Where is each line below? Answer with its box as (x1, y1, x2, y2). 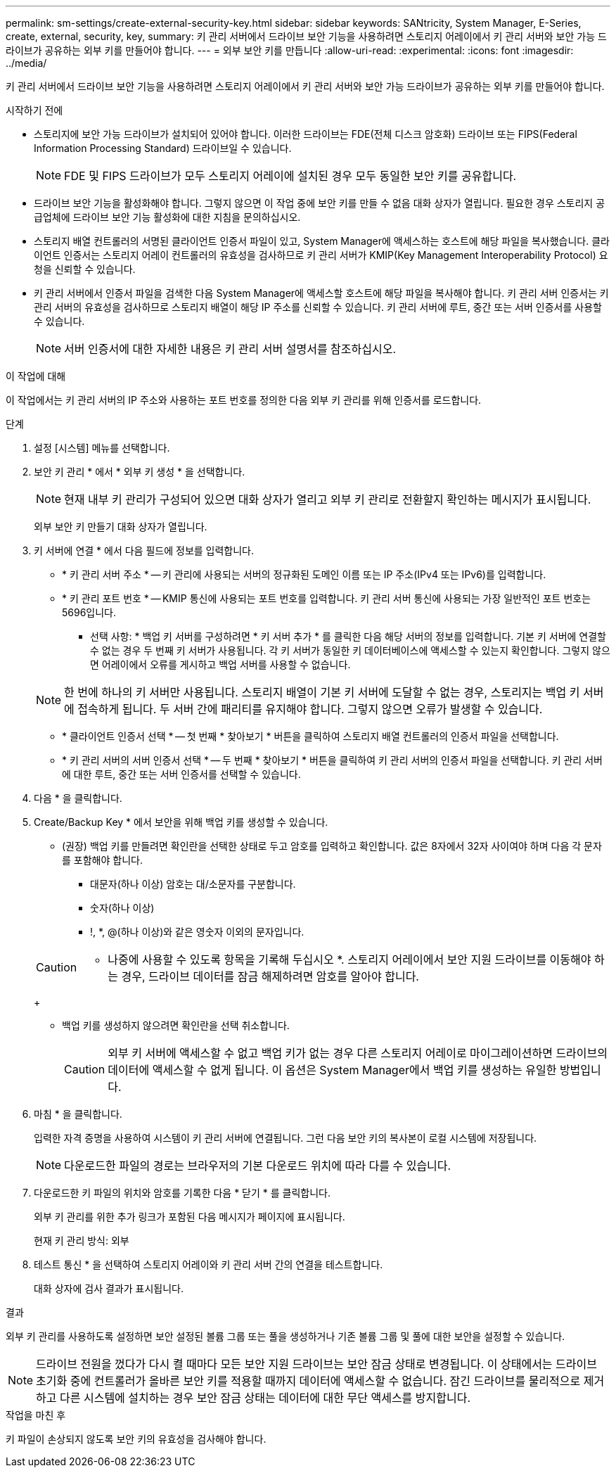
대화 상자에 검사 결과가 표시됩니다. (34, 1282, 184, 1294)
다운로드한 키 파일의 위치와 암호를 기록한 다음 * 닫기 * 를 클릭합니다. (34, 1187, 331, 1199)
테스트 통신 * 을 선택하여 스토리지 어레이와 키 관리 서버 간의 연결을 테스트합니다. (34, 1258, 383, 1270)
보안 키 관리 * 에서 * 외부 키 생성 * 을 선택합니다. (34, 466, 245, 478)
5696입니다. (62, 606, 117, 618)
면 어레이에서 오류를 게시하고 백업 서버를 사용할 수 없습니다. (90, 658, 351, 670)
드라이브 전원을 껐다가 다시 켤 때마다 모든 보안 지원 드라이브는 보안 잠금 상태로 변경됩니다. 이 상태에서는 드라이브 (36, 1357, 597, 1371)
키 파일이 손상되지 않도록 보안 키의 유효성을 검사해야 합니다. (6, 1433, 267, 1445)
